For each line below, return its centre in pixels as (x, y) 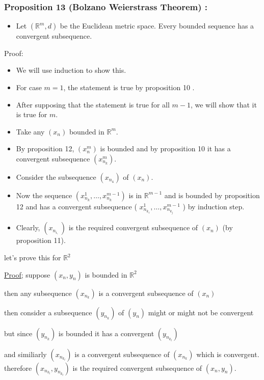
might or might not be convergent (201, 312)
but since (18, 333)
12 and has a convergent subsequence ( (76, 206)
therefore (18, 368)
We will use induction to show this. (71, 70)
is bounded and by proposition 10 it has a (165, 148)
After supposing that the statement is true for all (93, 104)
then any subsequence (38, 293)
